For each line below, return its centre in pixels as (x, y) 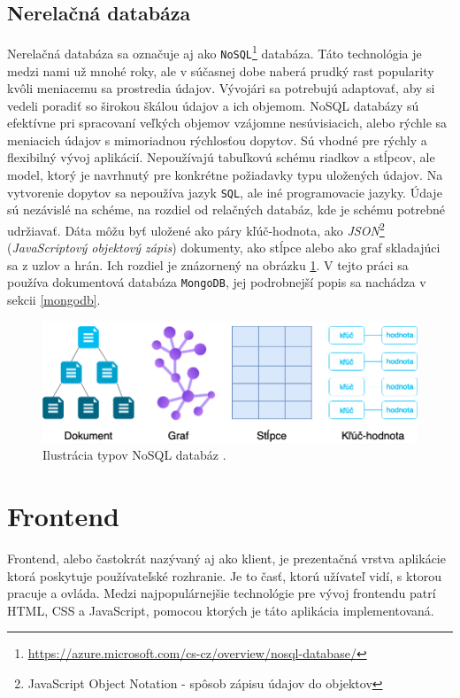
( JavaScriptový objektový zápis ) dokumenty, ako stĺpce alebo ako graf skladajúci (224, 248)
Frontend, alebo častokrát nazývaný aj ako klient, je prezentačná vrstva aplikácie (226, 558)
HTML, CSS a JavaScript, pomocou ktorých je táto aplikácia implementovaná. (221, 610)
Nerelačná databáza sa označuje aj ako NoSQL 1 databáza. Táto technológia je (215, 52)
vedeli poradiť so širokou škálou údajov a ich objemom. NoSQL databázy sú (213, 105)
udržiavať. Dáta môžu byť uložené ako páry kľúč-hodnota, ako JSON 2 (196, 229)
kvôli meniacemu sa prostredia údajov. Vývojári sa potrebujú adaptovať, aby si (221, 88)
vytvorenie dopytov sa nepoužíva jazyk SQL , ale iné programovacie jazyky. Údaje (225, 192)
